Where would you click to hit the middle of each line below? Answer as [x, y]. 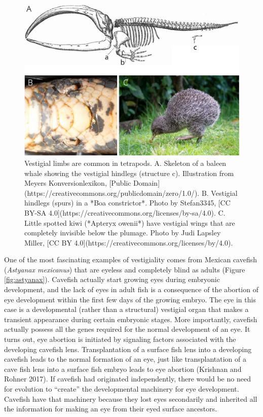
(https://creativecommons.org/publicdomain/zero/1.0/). [112, 193]
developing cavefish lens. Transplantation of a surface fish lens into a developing [128, 349]
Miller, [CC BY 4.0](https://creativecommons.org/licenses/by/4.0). [129, 242]
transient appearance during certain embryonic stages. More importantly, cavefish [131, 319]
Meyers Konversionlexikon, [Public [78, 183]
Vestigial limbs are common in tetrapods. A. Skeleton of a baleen [125, 163]
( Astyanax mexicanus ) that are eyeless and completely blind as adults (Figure [125, 269]
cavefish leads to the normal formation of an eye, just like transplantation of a [125, 359]
